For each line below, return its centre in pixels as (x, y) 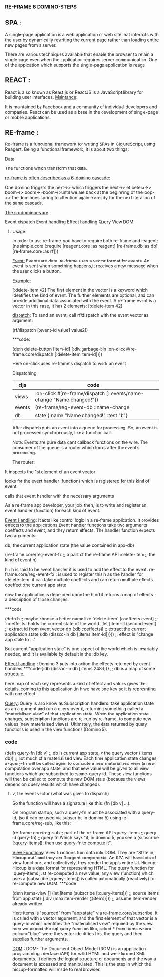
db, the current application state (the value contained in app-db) (70, 545)
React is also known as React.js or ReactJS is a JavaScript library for (74, 92)
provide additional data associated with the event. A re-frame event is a (84, 301)
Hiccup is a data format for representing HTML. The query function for (83, 868)
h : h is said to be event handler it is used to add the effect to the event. (77, 570)
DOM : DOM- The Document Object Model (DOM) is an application (79, 948)
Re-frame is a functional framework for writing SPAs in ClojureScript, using (80, 144)
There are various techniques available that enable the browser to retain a (79, 54)
